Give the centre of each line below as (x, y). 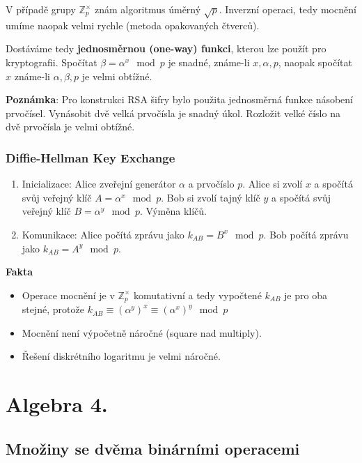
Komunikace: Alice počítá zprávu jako (103, 234)
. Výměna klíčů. (173, 211)
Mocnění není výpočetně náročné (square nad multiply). (142, 332)
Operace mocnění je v (68, 295)
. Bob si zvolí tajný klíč (211, 197)
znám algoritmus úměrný (148, 9)
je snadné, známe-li (209, 62)
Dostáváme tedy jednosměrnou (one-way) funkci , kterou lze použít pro (166, 48)
